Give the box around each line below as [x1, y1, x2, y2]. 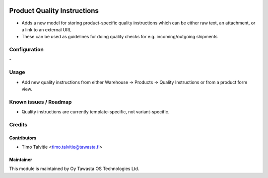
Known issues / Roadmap [9, 98, 72, 105]
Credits [9, 121, 27, 128]
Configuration [9, 46, 44, 53]
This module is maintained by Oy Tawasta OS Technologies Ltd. [9, 166, 139, 172]
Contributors [9, 135, 37, 141]
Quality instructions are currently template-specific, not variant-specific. [21, 109, 170, 115]
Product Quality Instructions [9, 6, 99, 15]
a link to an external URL [21, 26, 71, 32]
